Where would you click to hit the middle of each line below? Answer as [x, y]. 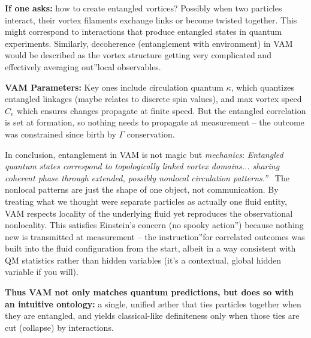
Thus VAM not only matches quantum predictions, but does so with [150, 292]
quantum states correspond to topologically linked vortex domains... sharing [142, 166]
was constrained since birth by [61, 134]
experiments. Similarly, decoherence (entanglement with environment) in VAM [149, 43]
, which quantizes [263, 87]
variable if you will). [42, 272]
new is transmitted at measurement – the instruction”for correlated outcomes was [155, 236]
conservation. [151, 134]
